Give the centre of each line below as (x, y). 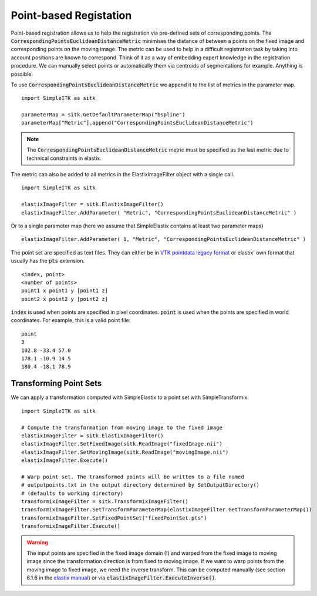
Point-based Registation (71, 15)
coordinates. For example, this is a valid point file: (71, 320)
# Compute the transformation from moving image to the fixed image (122, 427)
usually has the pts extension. (48, 261)
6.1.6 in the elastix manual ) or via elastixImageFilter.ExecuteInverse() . (122, 578)
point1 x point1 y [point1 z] (65, 291)
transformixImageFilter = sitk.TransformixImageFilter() (105, 502)
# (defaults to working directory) (72, 493)
